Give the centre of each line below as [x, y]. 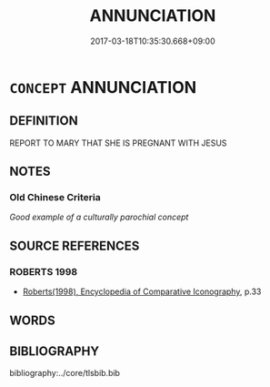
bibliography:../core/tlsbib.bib [65, 373]
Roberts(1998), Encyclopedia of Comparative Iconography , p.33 [142, 291]
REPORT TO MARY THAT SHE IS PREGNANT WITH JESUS [118, 143]
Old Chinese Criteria [55, 198]
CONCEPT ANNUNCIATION [103, 87]
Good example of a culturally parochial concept [99, 217]
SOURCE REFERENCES [75, 245]
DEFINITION [44, 121]
